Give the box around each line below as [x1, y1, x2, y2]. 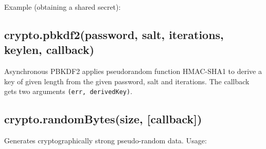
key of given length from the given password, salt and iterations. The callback [4, 76, 250, 86]
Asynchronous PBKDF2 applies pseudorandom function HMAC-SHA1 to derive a [4, 66, 262, 77]
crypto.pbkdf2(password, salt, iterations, [4, 26, 224, 42]
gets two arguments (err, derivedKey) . [4, 86, 133, 97]
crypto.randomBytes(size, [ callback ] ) [4, 111, 202, 127]
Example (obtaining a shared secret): [4, 2, 121, 12]
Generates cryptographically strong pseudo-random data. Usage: [4, 135, 207, 146]
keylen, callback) [4, 42, 95, 58]
